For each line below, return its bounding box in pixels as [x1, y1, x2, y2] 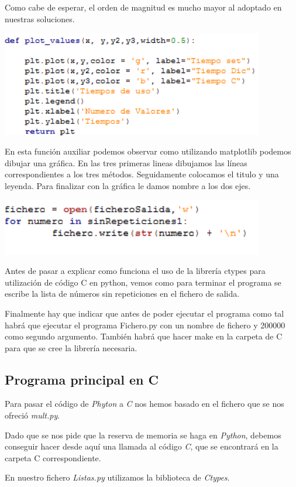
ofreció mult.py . [5, 409, 60, 421]
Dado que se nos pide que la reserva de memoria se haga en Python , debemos [5, 428, 281, 441]
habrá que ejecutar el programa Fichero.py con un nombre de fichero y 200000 [5, 318, 285, 331]
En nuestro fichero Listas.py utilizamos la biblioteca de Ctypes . [5, 471, 230, 483]
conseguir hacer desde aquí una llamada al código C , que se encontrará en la [5, 440, 278, 452]
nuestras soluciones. [5, 12, 75, 25]
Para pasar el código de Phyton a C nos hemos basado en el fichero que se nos [5, 397, 284, 410]
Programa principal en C [5, 370, 159, 388]
